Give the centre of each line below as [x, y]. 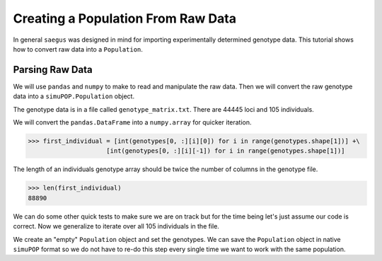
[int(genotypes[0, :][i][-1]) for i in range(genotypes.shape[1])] [226, 151]
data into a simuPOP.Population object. [74, 96]
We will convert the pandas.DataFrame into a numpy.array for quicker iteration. [132, 122]
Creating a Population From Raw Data [125, 18]
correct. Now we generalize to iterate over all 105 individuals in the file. [116, 226]
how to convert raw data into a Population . [78, 49]
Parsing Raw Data [53, 70]
